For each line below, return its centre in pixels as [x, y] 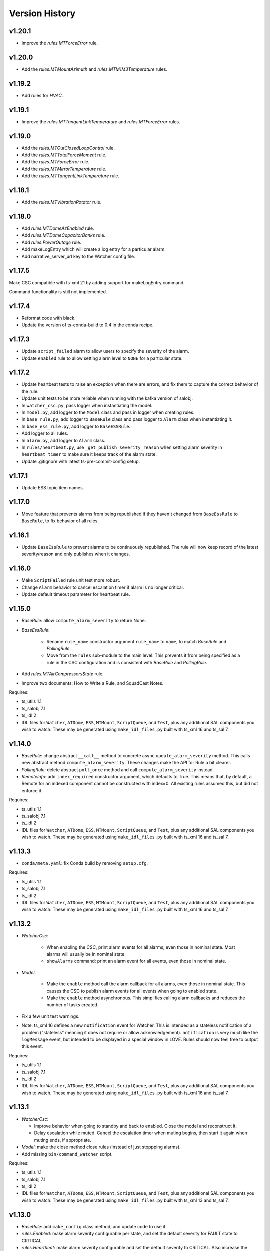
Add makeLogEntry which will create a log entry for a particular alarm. [94, 249]
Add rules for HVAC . [42, 95]
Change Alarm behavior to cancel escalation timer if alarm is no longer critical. [103, 587]
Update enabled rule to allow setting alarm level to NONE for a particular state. [102, 358]
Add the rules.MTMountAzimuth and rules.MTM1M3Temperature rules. [94, 69]
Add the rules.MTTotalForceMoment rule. [64, 155]
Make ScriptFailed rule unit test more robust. [71, 580]
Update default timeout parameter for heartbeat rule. [76, 594]
